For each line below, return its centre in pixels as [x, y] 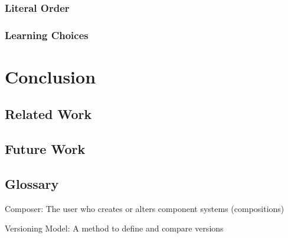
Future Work [45, 149]
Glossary [32, 184]
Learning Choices [47, 35]
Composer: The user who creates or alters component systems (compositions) [145, 208]
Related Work [48, 114]
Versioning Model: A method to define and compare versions [114, 228]
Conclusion [50, 76]
